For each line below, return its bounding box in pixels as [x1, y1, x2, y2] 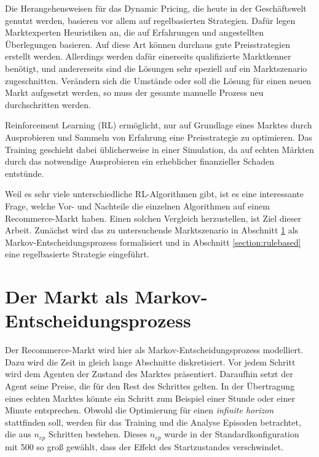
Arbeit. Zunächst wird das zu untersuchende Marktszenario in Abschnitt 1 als [5, 224, 299, 236]
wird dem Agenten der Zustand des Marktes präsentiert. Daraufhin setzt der [5, 367, 293, 380]
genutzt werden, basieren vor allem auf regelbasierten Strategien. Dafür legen [5, 14, 296, 26]
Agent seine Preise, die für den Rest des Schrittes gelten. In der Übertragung [5, 379, 295, 392]
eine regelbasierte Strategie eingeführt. [5, 248, 149, 260]
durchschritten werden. [5, 98, 91, 111]
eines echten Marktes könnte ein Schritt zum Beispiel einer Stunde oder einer [5, 391, 295, 404]
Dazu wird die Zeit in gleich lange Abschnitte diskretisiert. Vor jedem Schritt [5, 355, 296, 368]
